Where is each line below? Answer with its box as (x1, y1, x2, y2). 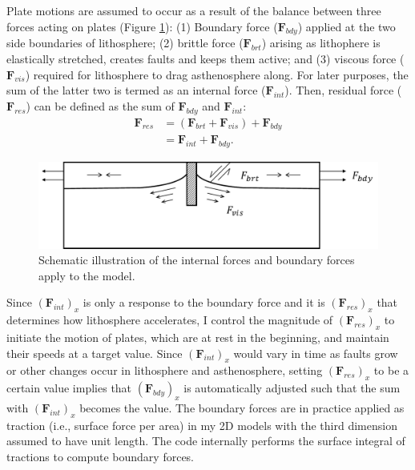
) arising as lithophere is (261, 34, 381, 51)
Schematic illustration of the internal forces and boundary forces (38, 251, 355, 268)
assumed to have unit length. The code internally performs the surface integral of (6, 432, 405, 449)
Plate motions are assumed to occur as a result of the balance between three (6, 2, 381, 18)
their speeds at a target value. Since (6, 344, 183, 361)
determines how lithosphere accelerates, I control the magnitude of (6, 311, 333, 328)
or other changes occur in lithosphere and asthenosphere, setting (6, 362, 323, 379)
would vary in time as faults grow (233, 344, 398, 361)
